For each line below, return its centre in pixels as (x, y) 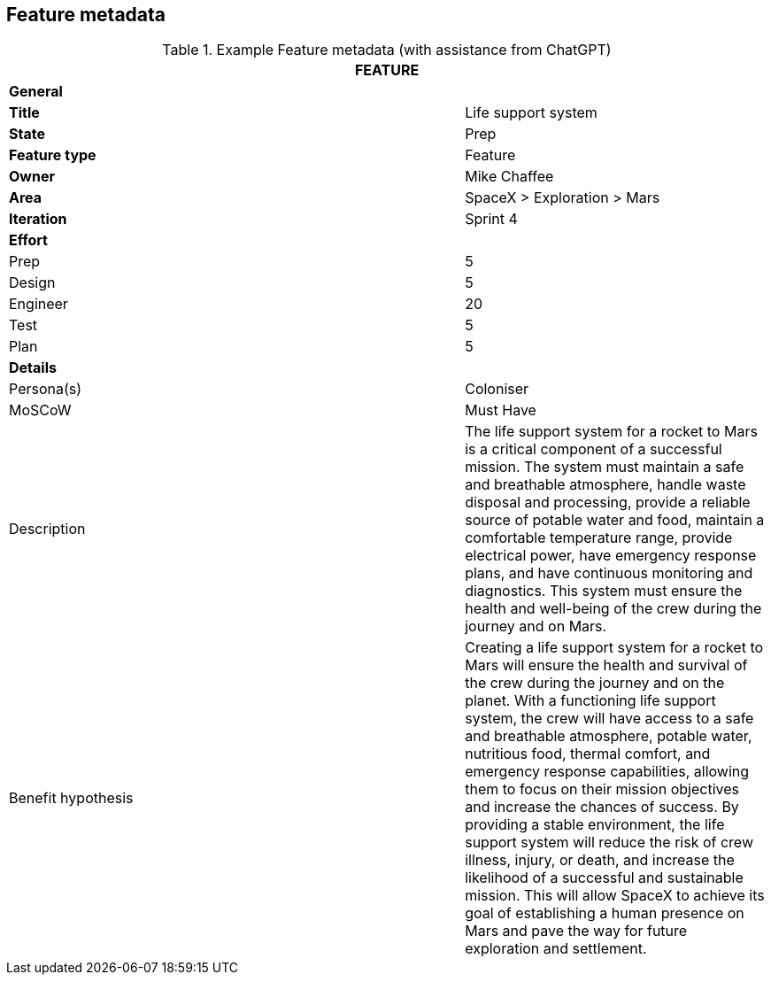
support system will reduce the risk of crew (609, 843)
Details (33, 368)
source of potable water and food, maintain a (615, 520)
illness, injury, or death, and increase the (600, 860)
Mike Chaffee (509, 177)
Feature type (53, 155)
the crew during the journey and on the (595, 683)
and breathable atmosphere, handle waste (605, 485)
